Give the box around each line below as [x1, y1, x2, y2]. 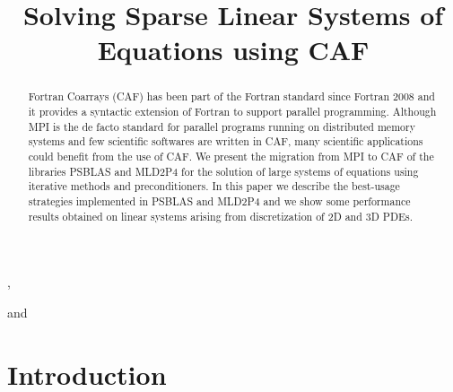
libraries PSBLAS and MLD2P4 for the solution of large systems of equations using [28, 163, 419, 179]
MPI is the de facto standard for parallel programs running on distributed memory [28, 118, 415, 134]
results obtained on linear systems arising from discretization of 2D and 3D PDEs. [28, 208, 414, 223]
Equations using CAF [97, 31, 370, 68]
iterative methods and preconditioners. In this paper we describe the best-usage [28, 179, 400, 194]
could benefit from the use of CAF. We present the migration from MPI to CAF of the [28, 148, 434, 163]
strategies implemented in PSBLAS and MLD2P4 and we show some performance [28, 193, 411, 208]
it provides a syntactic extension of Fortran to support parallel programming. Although [28, 104, 437, 119]
